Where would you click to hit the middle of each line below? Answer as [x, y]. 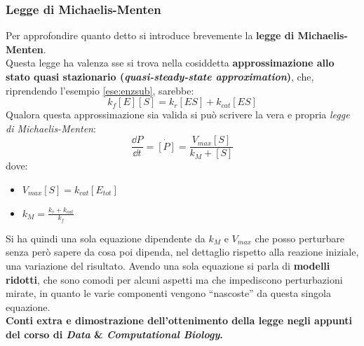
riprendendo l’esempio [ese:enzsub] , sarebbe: [100, 90]
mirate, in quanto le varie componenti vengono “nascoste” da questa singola [168, 293]
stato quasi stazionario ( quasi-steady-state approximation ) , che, [160, 76]
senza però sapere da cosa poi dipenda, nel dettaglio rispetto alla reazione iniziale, [182, 252]
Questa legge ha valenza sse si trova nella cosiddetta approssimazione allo [170, 63]
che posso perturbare [300, 238]
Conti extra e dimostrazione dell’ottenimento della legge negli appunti [179, 320]
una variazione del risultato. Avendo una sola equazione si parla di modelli [168, 266]
